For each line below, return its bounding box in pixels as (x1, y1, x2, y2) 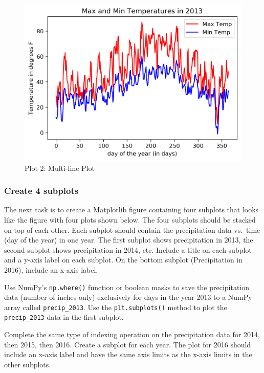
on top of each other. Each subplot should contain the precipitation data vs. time (4, 224, 260, 235)
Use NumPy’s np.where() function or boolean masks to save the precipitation (4, 281, 250, 292)
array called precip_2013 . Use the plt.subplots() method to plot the (4, 301, 227, 312)
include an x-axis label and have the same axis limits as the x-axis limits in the (4, 349, 252, 360)
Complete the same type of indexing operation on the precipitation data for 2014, (4, 329, 260, 340)
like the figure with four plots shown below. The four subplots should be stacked (4, 214, 256, 225)
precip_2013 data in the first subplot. (4, 312, 124, 322)
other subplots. (4, 359, 51, 369)
